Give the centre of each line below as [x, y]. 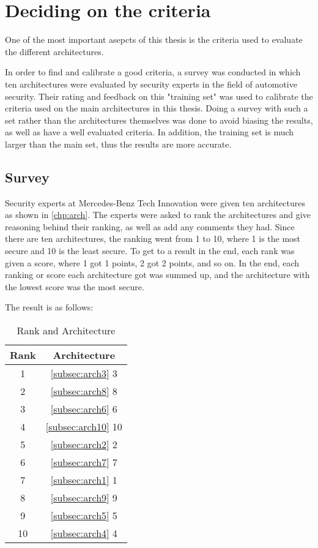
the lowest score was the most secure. [75, 286]
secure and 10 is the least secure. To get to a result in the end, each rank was [150, 251]
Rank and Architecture [66, 331]
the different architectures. [54, 51]
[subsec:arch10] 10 [84, 427]
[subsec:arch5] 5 [84, 516]
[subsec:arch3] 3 [84, 373]
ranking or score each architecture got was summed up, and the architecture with [157, 275]
